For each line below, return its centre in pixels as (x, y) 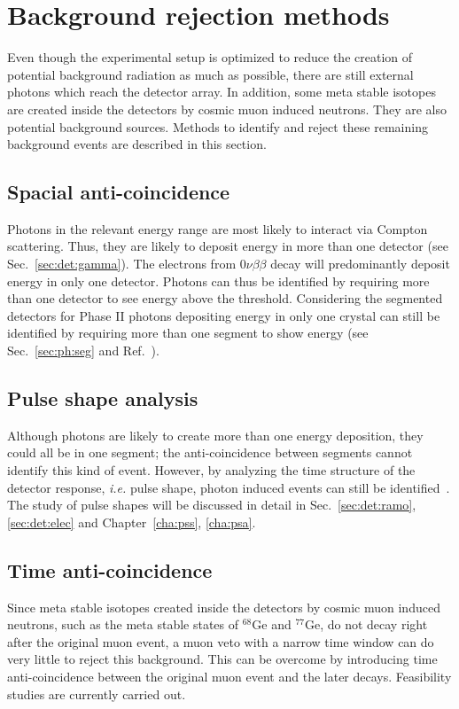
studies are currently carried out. (97, 693)
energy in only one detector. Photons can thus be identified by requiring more (218, 280)
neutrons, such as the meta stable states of (123, 624)
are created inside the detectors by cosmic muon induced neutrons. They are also (227, 109)
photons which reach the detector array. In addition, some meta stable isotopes (222, 92)
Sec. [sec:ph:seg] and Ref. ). (83, 351)
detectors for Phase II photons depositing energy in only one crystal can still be (224, 315)
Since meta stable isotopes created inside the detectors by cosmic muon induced (224, 607)
